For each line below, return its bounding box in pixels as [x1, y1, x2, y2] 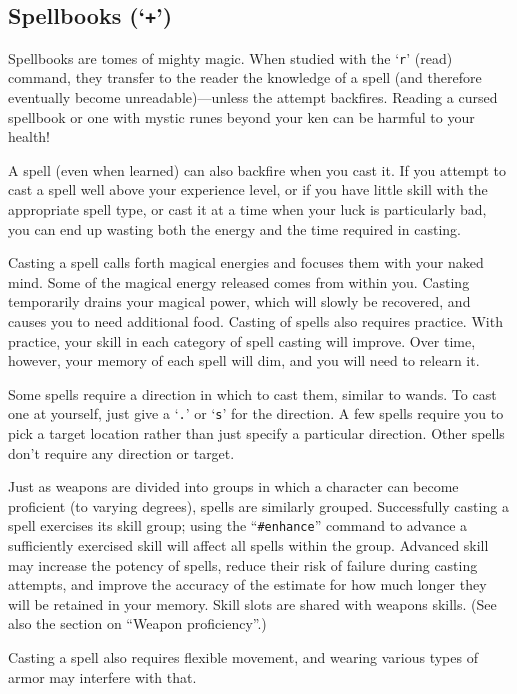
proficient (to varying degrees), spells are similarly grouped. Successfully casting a [8, 495, 509, 516]
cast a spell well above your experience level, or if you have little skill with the [8, 179, 488, 200]
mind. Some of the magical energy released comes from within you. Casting [8, 271, 470, 292]
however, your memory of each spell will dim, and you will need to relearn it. [8, 350, 480, 371]
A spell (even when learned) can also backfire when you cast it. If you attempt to [8, 159, 507, 180]
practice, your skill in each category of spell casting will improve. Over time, [8, 330, 476, 351]
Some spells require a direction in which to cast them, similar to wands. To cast [8, 383, 497, 404]
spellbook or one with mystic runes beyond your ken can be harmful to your [8, 106, 475, 127]
